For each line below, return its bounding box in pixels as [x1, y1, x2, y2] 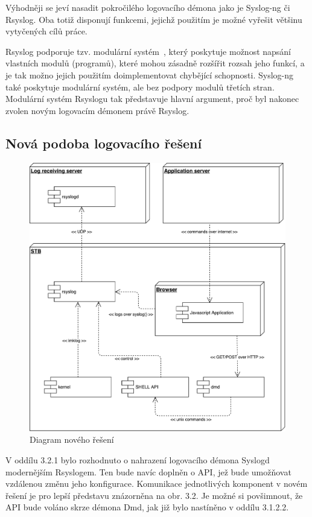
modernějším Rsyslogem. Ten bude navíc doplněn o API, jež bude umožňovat [5, 465, 291, 478]
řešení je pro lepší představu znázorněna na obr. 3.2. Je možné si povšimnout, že [5, 489, 303, 501]
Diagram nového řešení [30, 433, 114, 446]
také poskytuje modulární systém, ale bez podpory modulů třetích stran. [5, 80, 275, 93]
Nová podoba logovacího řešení [5, 133, 202, 152]
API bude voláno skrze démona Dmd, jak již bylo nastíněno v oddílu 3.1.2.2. [5, 501, 289, 513]
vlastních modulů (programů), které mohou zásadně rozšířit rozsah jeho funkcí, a [5, 57, 305, 69]
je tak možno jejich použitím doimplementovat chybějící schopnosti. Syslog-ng [5, 68, 294, 81]
